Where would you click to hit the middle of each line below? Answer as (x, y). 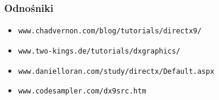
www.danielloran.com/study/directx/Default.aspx (116, 71)
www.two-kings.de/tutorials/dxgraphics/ (99, 51)
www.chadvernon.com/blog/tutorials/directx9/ (110, 31)
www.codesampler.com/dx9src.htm (82, 91)
